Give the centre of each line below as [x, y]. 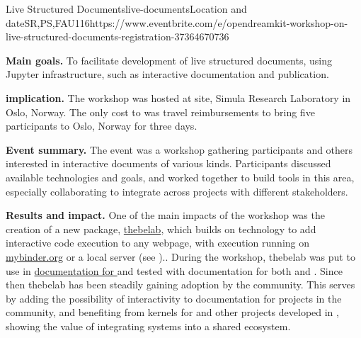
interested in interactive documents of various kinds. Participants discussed [168, 163]
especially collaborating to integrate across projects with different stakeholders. [177, 191]
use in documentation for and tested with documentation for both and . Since [174, 270]
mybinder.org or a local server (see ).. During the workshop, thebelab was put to [180, 256]
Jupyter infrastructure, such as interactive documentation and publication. [167, 74]
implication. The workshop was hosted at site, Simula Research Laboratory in [178, 97]
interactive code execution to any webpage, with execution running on [158, 243]
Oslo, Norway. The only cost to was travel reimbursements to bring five [160, 112]
